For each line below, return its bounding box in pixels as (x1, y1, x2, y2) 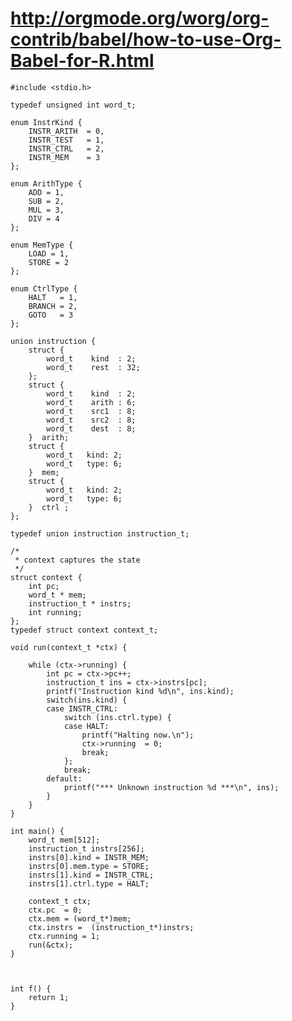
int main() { (10, 826, 65, 836)
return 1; (28, 992, 70, 1002)
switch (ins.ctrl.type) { (63, 712, 172, 722)
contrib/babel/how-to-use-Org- (10, 28, 282, 51)
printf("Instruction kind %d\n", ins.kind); (46, 686, 235, 696)
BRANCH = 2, (28, 301, 78, 311)
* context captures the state (14, 555, 141, 565)
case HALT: (63, 721, 110, 731)
